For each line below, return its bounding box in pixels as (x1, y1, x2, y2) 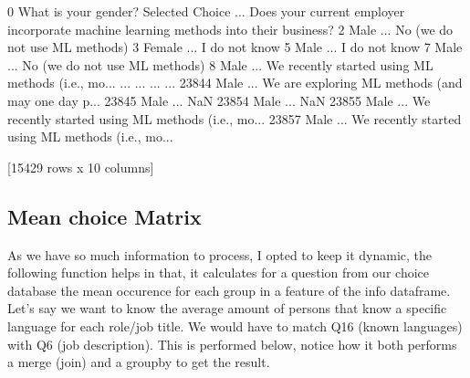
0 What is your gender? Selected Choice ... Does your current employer (7, 2, 405, 20)
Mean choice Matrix (7, 202, 202, 230)
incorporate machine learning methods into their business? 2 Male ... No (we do (7, 19, 454, 38)
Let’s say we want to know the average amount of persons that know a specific (7, 299, 447, 318)
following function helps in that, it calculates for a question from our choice (7, 263, 429, 282)
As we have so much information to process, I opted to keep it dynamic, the (7, 245, 433, 264)
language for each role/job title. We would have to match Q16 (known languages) (7, 316, 463, 335)
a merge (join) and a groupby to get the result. (7, 352, 270, 372)
